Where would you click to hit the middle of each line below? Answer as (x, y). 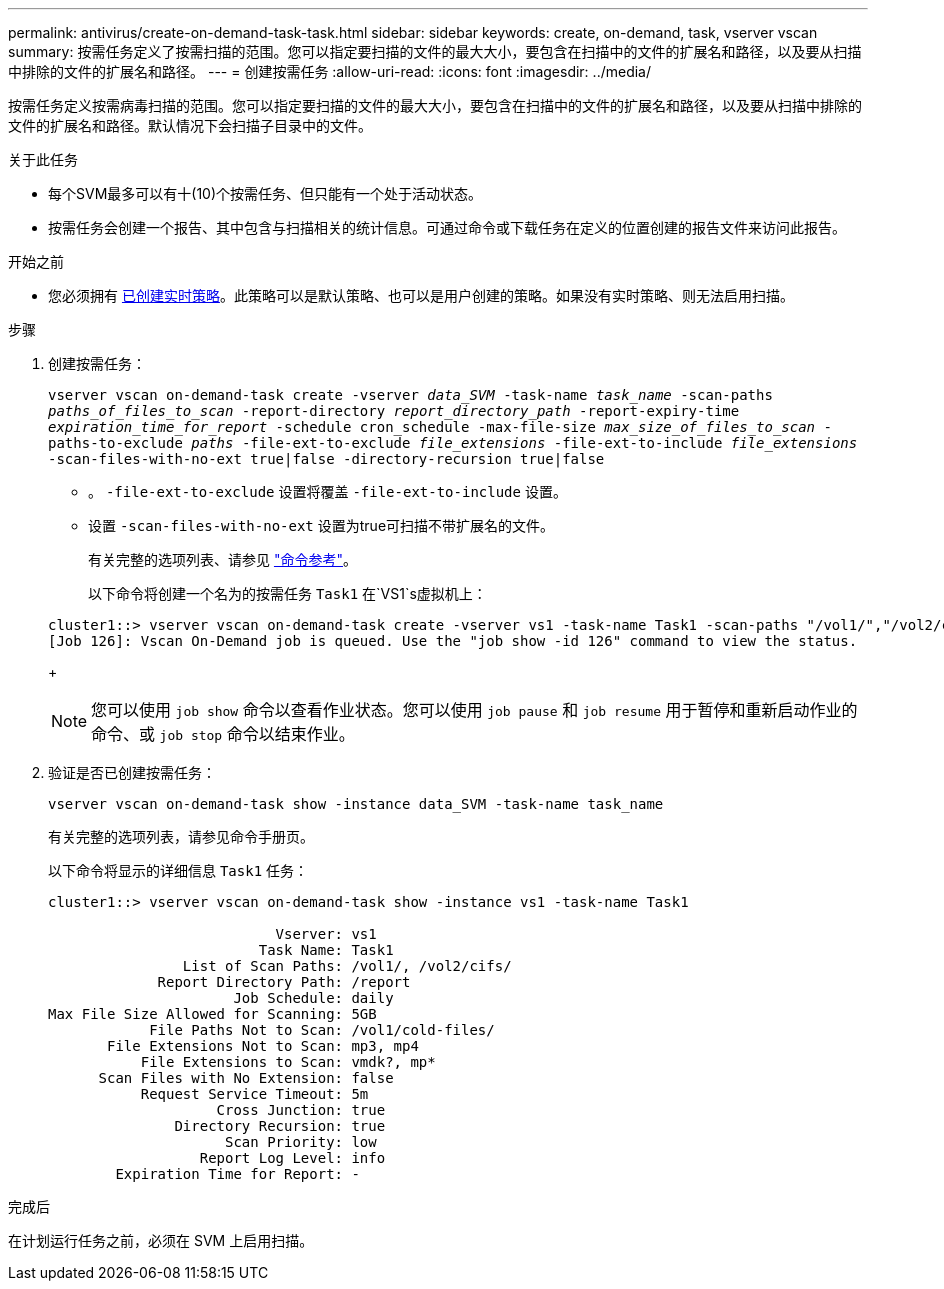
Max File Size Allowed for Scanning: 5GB (212, 1014)
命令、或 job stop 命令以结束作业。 (223, 734)
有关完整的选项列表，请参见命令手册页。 (181, 836)
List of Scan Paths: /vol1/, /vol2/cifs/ (347, 966)
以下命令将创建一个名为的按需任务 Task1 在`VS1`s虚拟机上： (287, 593)
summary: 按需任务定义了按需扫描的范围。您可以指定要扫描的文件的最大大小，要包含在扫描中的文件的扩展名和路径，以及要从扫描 (435, 51)
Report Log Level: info (292, 1158)
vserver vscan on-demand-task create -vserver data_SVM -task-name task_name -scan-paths (410, 395)
